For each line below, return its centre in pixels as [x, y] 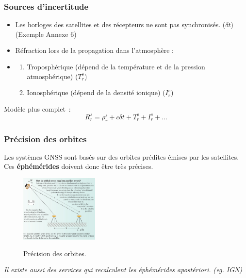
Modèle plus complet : [37, 108]
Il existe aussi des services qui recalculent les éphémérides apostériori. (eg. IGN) [123, 270]
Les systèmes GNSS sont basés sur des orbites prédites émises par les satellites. [122, 156]
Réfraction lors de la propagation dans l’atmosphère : [94, 50]
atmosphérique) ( [52, 76]
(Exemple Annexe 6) [46, 34]
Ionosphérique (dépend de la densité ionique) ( [96, 92]
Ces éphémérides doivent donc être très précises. [79, 166]
